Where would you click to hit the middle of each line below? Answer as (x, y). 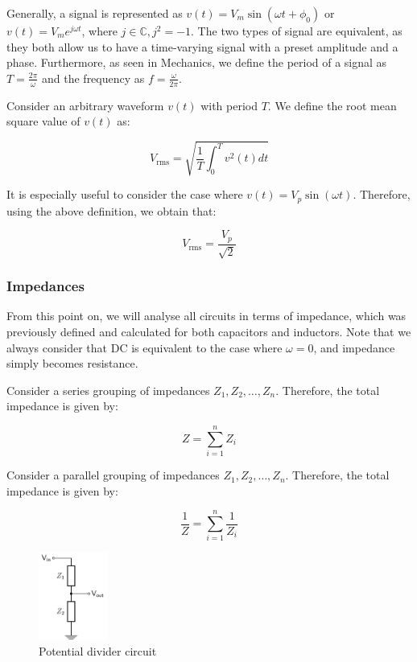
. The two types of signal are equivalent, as (297, 31)
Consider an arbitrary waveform (85, 105)
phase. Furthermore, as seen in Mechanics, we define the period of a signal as (197, 62)
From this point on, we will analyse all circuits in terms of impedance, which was (206, 316)
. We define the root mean (332, 105)
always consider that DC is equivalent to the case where (145, 347)
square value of (43, 121)
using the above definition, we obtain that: (111, 210)
